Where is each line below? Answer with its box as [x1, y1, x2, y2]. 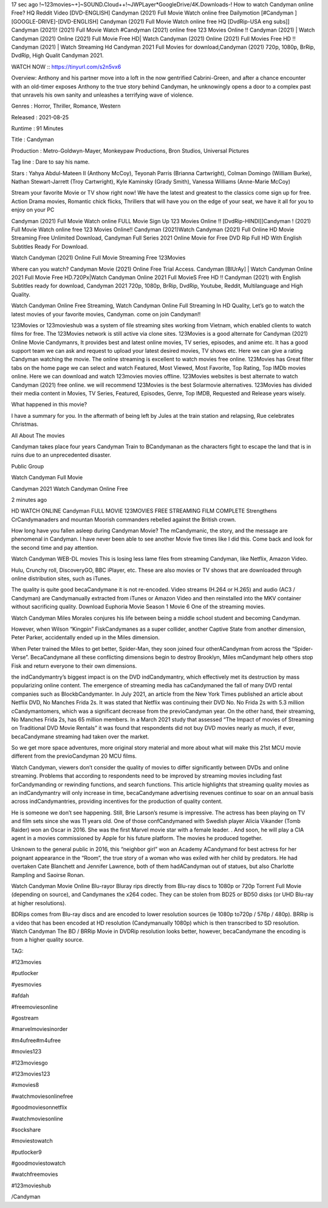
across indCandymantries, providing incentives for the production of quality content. [11, 797, 223, 805]
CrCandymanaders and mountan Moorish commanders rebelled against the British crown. [11, 516, 236, 523]
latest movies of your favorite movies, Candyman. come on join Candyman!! [11, 310, 201, 318]
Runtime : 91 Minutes [11, 125, 64, 132]
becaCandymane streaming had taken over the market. [11, 733, 149, 740]
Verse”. [11, 654, 30, 661]
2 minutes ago [11, 496, 47, 503]
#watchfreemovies [11, 1171, 58, 1178]
